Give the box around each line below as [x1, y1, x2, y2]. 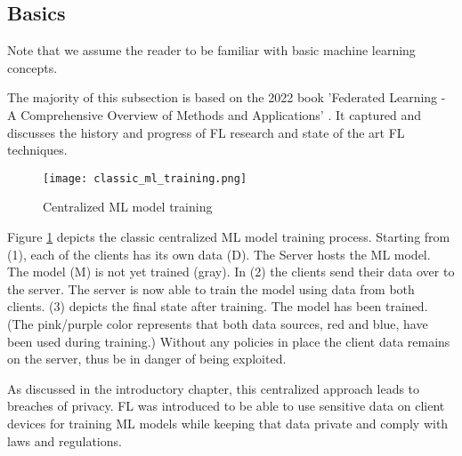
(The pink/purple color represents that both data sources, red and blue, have [7, 314, 428, 332]
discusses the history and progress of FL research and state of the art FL [7, 123, 405, 141]
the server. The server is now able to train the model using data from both [7, 279, 415, 298]
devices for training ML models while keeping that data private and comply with [7, 413, 449, 432]
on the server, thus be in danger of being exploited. [7, 349, 287, 368]
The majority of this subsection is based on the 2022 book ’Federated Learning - [7, 88, 446, 107]
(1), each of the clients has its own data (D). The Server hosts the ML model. [7, 244, 431, 263]
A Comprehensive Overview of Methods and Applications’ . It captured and [7, 105, 422, 124]
